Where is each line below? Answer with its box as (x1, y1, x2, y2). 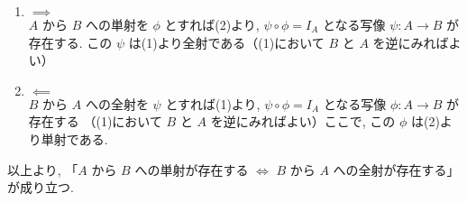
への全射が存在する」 (333, 160, 460, 179)
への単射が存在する (134, 160, 249, 179)
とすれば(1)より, (165, 94, 261, 113)
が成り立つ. (7, 178, 74, 197)
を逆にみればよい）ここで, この (210, 112, 396, 131)
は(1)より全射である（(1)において (128, 32, 325, 51)
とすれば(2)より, (164, 15, 260, 33)
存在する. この (28, 32, 113, 51)
